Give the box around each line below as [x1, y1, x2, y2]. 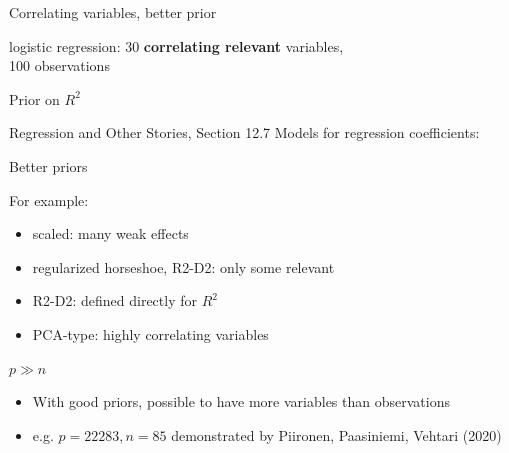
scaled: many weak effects [32, 223, 189, 244]
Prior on [9, 88, 60, 109]
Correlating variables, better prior [9, 2, 217, 22]
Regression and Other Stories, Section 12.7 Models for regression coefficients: [9, 122, 480, 143]
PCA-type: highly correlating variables [32, 323, 269, 344]
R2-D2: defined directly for [32, 290, 198, 311]
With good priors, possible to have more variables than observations [32, 391, 450, 412]
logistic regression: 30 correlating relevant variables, [9, 35, 344, 56]
